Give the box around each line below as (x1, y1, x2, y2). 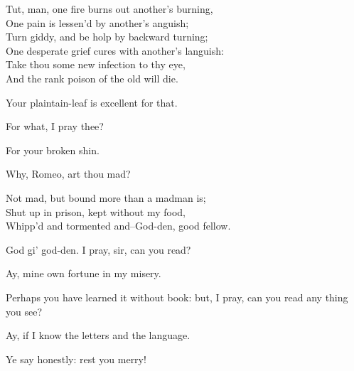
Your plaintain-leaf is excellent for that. (6, 95, 178, 109)
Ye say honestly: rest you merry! (6, 351, 146, 366)
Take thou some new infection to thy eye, (6, 57, 186, 72)
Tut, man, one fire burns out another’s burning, (6, 1, 213, 16)
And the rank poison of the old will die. (6, 70, 178, 85)
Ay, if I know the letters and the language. (6, 328, 191, 343)
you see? (6, 303, 43, 318)
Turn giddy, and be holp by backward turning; (6, 29, 208, 44)
